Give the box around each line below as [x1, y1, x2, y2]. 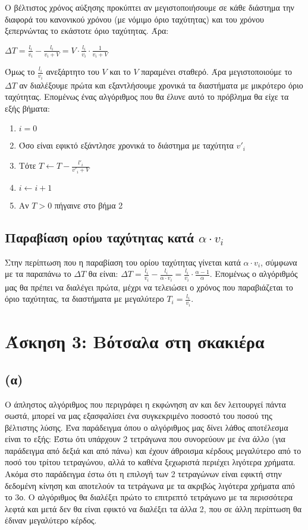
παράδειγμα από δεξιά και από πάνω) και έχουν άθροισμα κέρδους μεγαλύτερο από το [5, 444, 301, 456]
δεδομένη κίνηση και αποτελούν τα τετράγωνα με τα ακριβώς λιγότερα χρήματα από [5, 479, 295, 491]
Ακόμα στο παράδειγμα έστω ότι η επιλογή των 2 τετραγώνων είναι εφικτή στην [5, 468, 282, 480]
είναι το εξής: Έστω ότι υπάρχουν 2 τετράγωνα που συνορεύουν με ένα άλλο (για [5, 433, 285, 445]
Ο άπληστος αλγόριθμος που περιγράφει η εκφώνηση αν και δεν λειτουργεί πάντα [5, 398, 286, 410]
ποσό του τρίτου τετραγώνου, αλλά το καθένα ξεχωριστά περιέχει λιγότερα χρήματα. [5, 456, 296, 468]
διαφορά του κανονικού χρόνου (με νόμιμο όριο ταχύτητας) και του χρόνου [5, 12, 264, 25]
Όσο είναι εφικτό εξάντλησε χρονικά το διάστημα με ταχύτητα [18, 139, 234, 152]
